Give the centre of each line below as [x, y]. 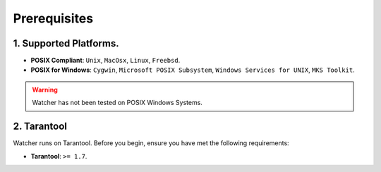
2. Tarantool [40, 127]
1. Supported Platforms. [66, 43]
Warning [45, 90]
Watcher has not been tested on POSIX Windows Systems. [117, 103]
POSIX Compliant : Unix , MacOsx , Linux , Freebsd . [105, 61]
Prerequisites [53, 18]
